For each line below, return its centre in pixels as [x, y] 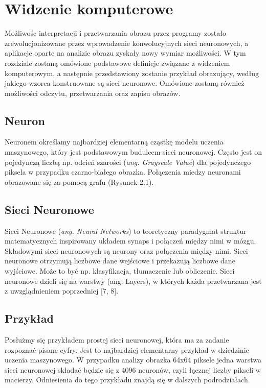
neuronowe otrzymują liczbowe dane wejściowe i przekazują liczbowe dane [120, 261]
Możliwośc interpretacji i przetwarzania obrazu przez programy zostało [115, 33]
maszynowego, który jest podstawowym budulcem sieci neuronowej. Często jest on [133, 152]
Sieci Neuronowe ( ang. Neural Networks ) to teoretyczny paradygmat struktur [126, 231]
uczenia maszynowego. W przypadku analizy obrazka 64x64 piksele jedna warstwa [133, 360]
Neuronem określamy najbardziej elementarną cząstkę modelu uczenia [114, 142]
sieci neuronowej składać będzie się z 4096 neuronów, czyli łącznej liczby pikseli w [133, 369]
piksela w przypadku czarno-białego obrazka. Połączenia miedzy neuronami [123, 172]
